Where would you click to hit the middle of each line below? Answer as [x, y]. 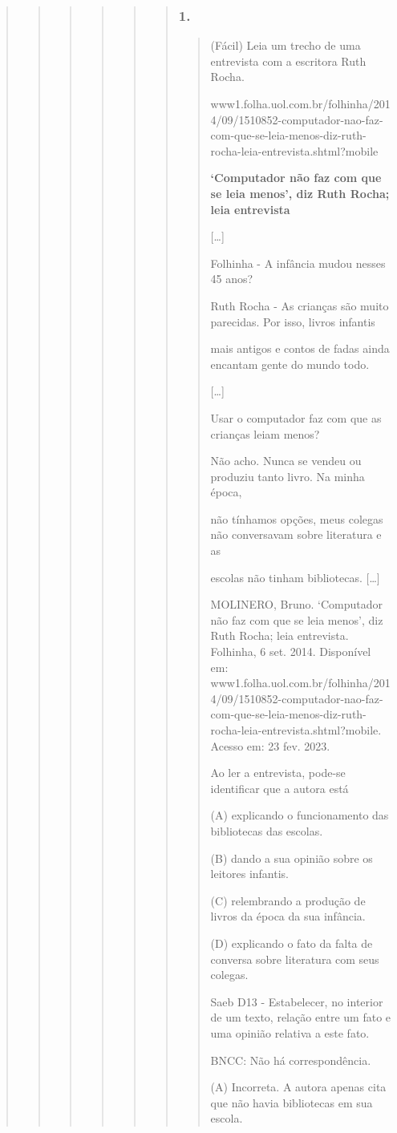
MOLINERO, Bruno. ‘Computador [296, 604]
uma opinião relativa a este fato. [290, 1032]
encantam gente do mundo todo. [290, 364]
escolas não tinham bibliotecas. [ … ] [295, 577]
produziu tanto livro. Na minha [288, 476]
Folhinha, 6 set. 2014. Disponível [291, 651]
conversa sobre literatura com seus [295, 959]
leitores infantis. [250, 874]
